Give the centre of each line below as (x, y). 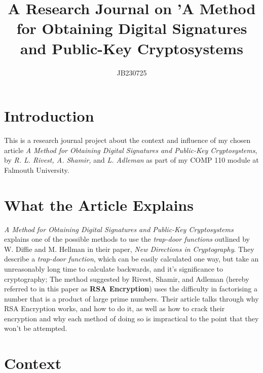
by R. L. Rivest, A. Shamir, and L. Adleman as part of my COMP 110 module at (131, 160)
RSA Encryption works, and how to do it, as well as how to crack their (115, 308)
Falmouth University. (37, 170)
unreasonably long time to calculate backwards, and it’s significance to (114, 268)
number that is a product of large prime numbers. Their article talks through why (131, 298)
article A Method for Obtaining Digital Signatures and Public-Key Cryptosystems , (131, 150)
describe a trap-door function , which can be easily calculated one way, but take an (131, 259)
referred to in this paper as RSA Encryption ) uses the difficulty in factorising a (131, 289)
